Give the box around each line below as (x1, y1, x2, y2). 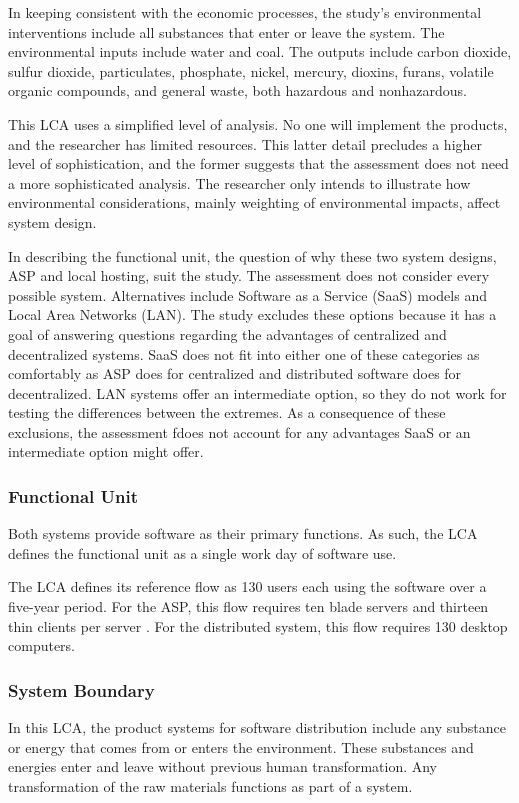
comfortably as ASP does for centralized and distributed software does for (8, 363, 462, 384)
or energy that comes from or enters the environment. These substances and (8, 736, 474, 757)
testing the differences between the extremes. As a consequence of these (8, 402, 446, 423)
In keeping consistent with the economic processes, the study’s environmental (8, 2, 482, 22)
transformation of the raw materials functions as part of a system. (8, 775, 413, 796)
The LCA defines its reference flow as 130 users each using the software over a (8, 576, 487, 597)
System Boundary (8, 677, 155, 702)
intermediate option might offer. (8, 441, 204, 462)
